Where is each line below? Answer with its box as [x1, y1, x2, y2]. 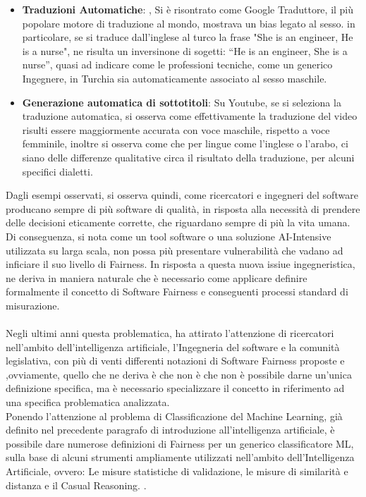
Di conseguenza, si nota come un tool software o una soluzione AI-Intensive [6, 228, 331, 243]
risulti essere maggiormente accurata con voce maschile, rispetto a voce [22, 122, 330, 137]
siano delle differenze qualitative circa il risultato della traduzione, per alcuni [22, 149, 355, 164]
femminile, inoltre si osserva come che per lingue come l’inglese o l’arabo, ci [22, 136, 348, 151]
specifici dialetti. [22, 164, 93, 178]
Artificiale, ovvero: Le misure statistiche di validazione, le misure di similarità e [6, 464, 348, 478]
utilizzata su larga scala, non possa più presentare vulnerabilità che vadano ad [6, 243, 343, 257]
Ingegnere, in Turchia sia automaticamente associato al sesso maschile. [22, 70, 327, 85]
